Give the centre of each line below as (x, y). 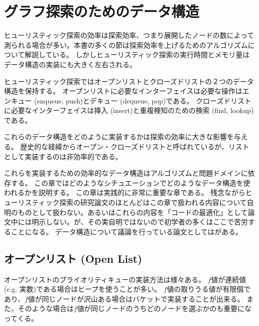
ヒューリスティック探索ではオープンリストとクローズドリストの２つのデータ (129, 81)
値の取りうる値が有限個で (209, 289)
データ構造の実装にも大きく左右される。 (70, 64)
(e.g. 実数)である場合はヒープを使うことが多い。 (83, 289)
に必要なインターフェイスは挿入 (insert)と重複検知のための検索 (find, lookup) (129, 110)
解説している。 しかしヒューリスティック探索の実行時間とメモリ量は (137, 54)
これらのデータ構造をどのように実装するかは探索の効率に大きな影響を (119, 137)
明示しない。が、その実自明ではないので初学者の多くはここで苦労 (140, 222)
